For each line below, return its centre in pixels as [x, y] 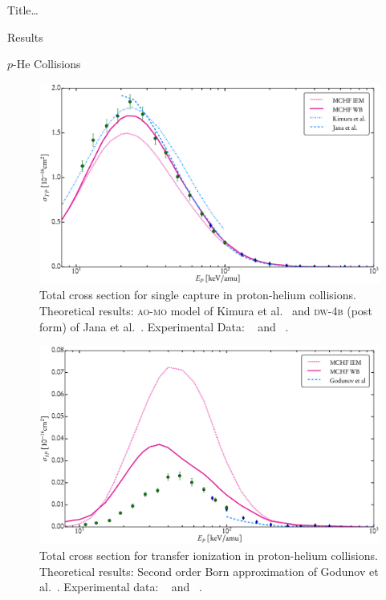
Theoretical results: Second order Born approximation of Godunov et [209, 571]
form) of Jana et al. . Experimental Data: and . [164, 326]
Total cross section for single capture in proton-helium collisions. [198, 295]
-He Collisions [47, 64]
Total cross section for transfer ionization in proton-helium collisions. [209, 555]
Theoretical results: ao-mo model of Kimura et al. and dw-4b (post [206, 311]
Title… [23, 10]
